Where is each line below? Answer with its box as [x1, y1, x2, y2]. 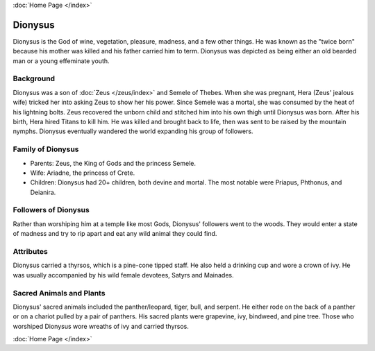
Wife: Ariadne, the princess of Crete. [30, 169, 135, 177]
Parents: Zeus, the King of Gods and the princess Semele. [30, 159, 196, 167]
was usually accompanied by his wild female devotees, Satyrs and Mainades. [12, 271, 234, 279]
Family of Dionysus [12, 144, 79, 154]
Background [12, 74, 56, 83]
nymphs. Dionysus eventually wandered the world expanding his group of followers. [12, 127, 253, 135]
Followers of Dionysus [12, 205, 90, 215]
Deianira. [30, 188, 56, 196]
